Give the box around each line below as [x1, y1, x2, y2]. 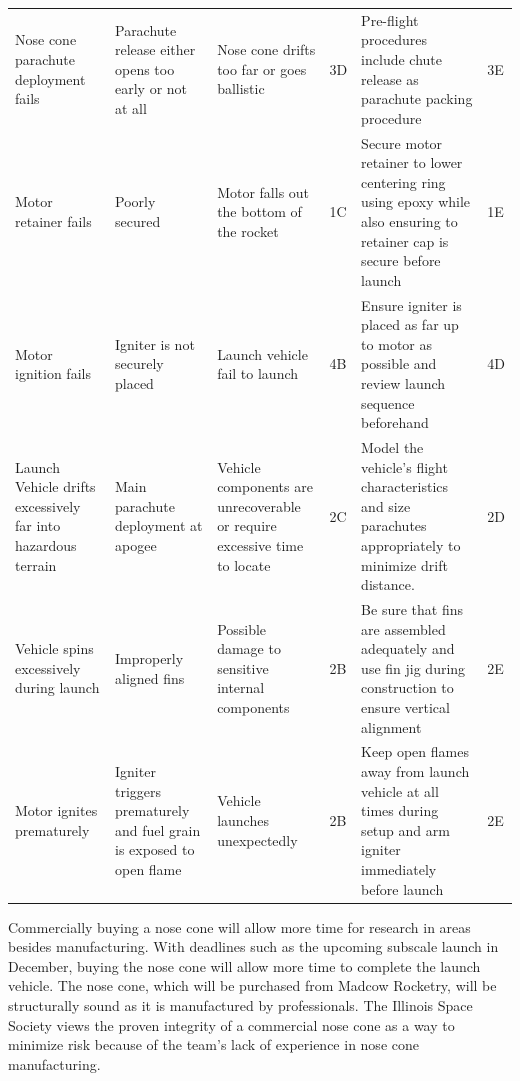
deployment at [114, 515, 203, 536]
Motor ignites [15, 800, 98, 821]
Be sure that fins [361, 598, 463, 619]
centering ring [361, 171, 446, 192]
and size [361, 495, 411, 516]
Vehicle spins [15, 638, 94, 659]
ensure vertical [361, 696, 450, 717]
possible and [361, 353, 437, 374]
